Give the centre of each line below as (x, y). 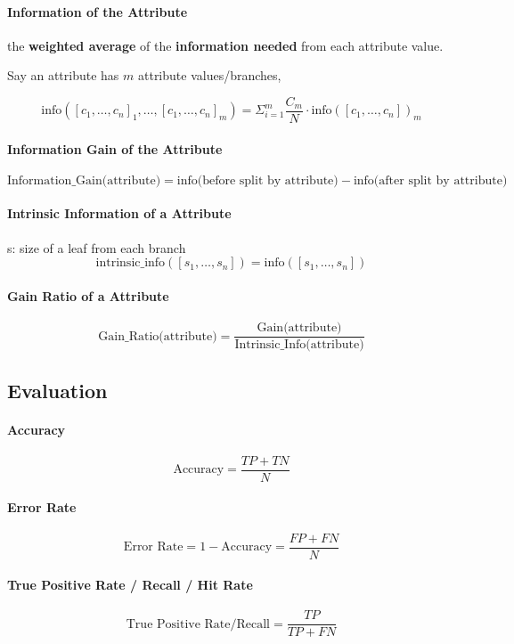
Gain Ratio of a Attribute (88, 295)
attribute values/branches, (209, 75)
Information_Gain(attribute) (84, 180)
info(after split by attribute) (430, 180)
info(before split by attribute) (257, 180)
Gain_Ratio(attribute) (158, 336)
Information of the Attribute (98, 11)
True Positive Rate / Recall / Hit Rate (130, 585)
